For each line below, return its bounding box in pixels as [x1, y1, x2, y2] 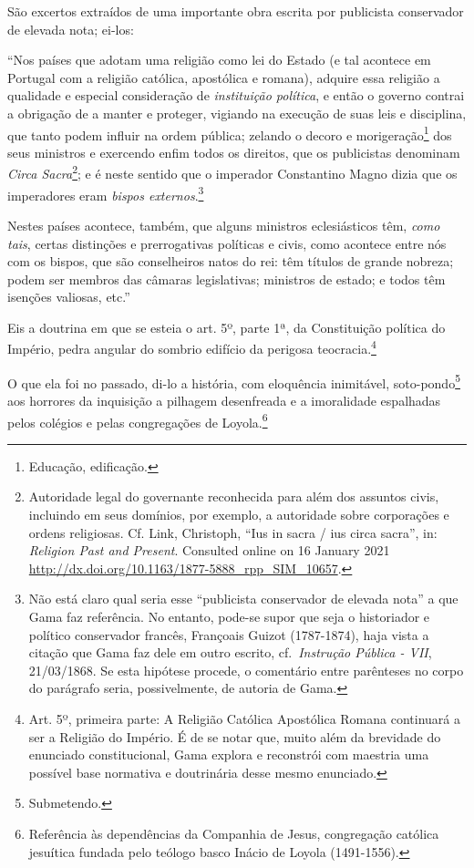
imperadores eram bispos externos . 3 [7, 182, 204, 204]
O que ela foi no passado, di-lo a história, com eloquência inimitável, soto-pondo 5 [7, 370, 460, 392]
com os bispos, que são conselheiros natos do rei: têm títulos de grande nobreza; [7, 252, 454, 271]
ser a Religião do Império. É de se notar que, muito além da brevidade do [28, 727, 441, 746]
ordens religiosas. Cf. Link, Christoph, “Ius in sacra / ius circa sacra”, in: [28, 522, 438, 542]
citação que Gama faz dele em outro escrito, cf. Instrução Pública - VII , [28, 643, 432, 662]
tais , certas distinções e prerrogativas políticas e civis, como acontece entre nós [7, 233, 447, 253]
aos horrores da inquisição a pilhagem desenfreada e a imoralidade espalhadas [7, 390, 441, 409]
